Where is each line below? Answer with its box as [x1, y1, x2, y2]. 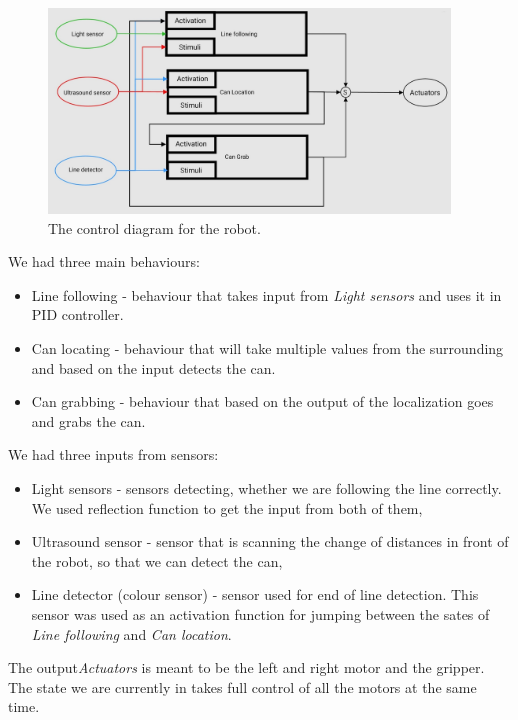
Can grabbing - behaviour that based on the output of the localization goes [31, 391, 494, 412]
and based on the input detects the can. [31, 357, 276, 378]
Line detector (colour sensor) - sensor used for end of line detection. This [31, 584, 479, 605]
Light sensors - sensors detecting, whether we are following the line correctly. [31, 478, 502, 499]
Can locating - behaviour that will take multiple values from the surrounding [31, 338, 504, 359]
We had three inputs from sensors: [8, 444, 219, 465]
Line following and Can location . [31, 623, 232, 644]
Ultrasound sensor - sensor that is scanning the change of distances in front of [31, 531, 509, 552]
